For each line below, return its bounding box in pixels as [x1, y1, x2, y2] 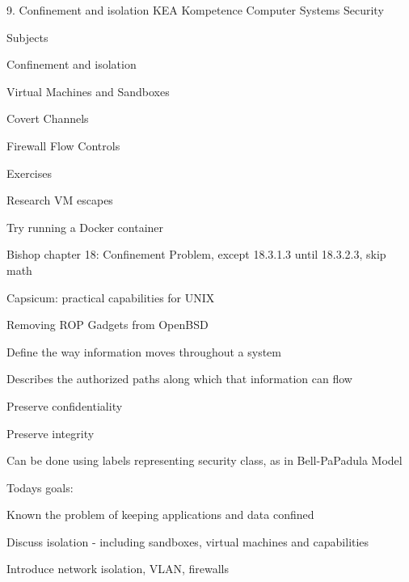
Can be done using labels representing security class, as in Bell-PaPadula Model [6, 452, 403, 469]
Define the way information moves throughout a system [6, 343, 281, 360]
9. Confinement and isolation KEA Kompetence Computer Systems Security [6, 2, 384, 18]
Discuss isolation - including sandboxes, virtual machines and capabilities [6, 533, 369, 550]
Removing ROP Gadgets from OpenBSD [6, 316, 209, 333]
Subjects [6, 28, 48, 45]
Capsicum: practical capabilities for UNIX [6, 289, 215, 306]
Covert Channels [6, 110, 89, 127]
